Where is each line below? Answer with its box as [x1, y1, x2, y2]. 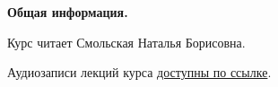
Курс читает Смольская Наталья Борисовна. [7, 32, 246, 51]
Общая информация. [7, 3, 128, 21]
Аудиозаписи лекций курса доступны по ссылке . [7, 63, 272, 82]
